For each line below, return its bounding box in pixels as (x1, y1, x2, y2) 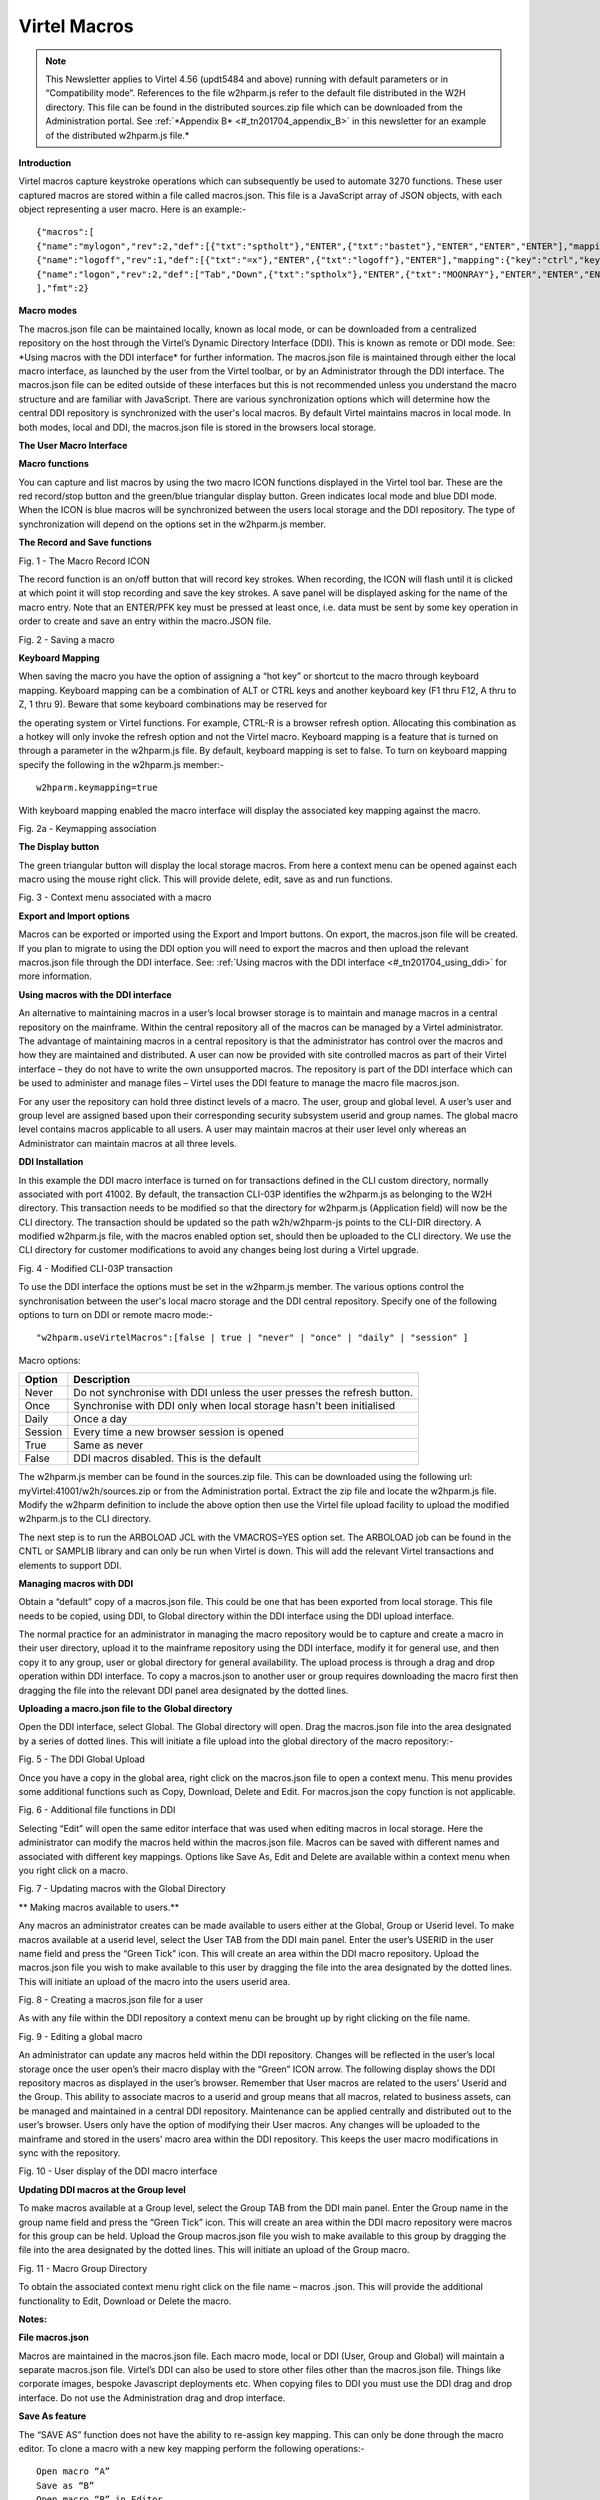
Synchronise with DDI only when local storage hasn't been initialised (73, 1399, 396, 1413)
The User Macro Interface (18, 439, 128, 451)
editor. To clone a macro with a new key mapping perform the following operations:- (18, 2443, 365, 2455)
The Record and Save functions (18, 536, 152, 549)
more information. (18, 970, 92, 982)
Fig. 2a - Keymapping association (18, 822, 157, 834)
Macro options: (18, 1354, 81, 1366)
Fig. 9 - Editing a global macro (18, 2030, 143, 2042)
